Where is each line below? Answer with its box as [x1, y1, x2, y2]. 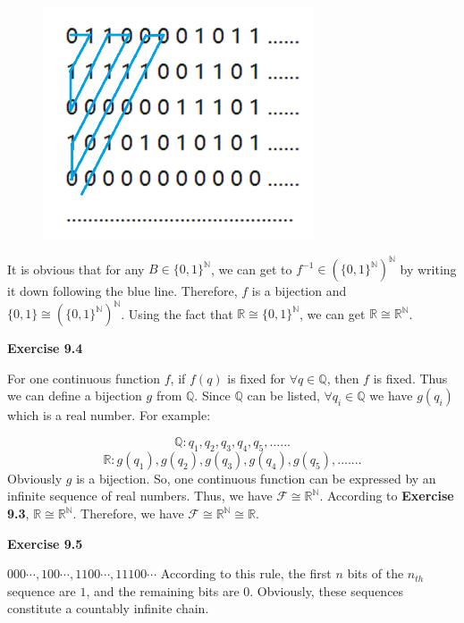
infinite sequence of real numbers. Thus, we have [7, 486, 273, 505]
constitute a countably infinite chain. [7, 599, 209, 618]
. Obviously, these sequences [249, 581, 404, 600]
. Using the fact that [121, 304, 233, 323]
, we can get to [210, 259, 292, 278]
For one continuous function [7, 368, 161, 387]
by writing [400, 259, 457, 278]
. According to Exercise [319, 486, 454, 505]
